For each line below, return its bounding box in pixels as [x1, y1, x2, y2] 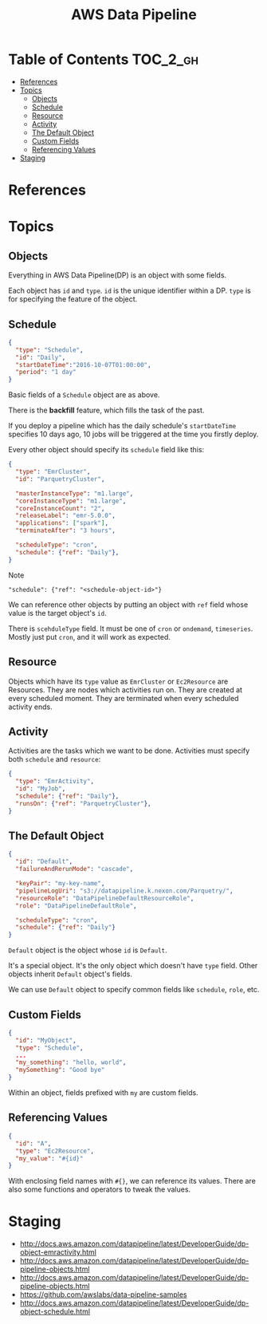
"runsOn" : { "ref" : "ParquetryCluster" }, [15, 799, 151, 807]
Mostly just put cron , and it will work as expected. [8, 632, 171, 641]
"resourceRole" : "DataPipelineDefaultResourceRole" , [15, 894, 194, 902]
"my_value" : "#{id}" [15, 1154, 84, 1162]
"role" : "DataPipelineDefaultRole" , [15, 901, 137, 910]
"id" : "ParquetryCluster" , [15, 475, 105, 483]
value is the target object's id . [8, 608, 107, 617]
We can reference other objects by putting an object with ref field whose [8, 600, 249, 609]
